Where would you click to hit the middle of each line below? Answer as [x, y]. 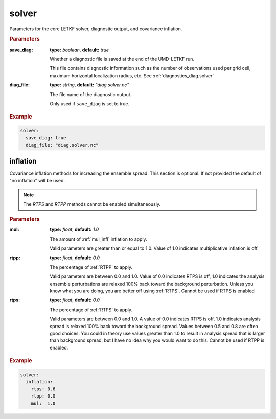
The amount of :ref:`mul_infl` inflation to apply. [99, 239]
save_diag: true [46, 138]
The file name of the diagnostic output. [91, 94]
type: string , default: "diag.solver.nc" [89, 85]
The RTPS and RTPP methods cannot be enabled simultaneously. [92, 204]
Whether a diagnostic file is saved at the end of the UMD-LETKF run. [122, 59]
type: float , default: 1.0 [74, 229]
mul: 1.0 [43, 403]
